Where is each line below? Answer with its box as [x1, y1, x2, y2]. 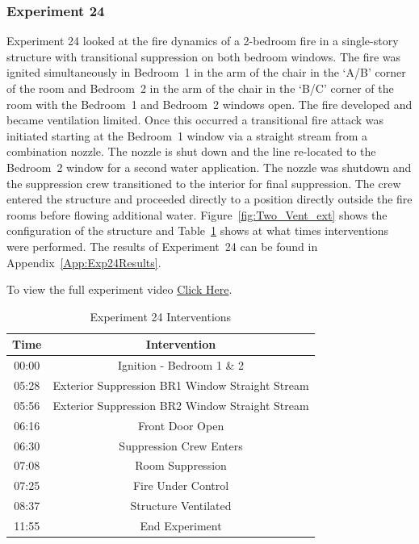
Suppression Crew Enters [119, 437, 243, 454]
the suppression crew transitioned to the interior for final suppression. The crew [6, 174, 401, 191]
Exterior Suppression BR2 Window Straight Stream [52, 396, 309, 413]
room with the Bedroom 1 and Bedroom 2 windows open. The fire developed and [6, 95, 413, 112]
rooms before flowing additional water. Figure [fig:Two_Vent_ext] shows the [6, 206, 388, 223]
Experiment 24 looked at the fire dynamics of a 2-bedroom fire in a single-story [6, 32, 399, 49]
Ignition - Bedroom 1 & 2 [117, 357, 245, 374]
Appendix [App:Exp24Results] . [6, 253, 161, 270]
